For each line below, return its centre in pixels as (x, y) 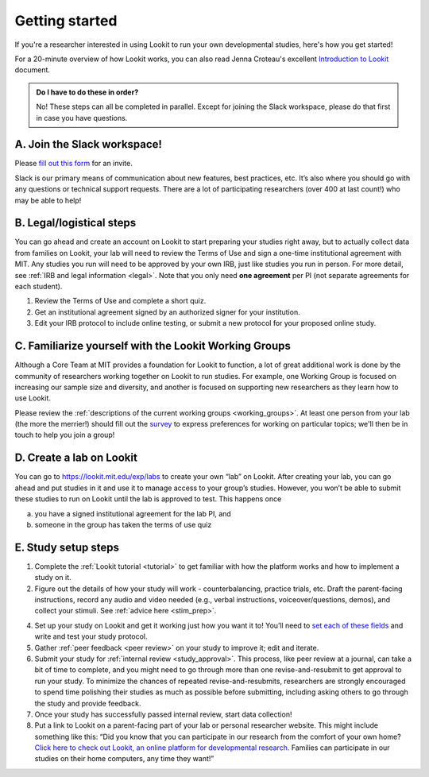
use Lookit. (33, 398)
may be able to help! (48, 200)
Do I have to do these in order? (87, 92)
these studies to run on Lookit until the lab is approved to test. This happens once (148, 499)
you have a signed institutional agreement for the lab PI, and (133, 513)
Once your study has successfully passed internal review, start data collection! (163, 714)
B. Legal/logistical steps (75, 223)
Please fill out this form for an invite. (73, 164)
